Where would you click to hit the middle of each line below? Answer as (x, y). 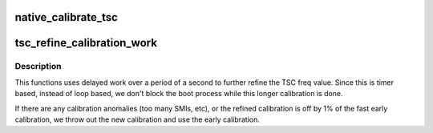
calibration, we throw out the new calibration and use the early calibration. (138, 119)
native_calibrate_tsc (66, 17)
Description (38, 66)
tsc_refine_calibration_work (86, 43)
